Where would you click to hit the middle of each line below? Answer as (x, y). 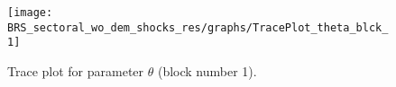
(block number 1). (207, 70)
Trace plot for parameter (76, 70)
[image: (30, 13)
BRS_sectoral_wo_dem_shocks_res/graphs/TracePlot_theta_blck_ (198, 27)
